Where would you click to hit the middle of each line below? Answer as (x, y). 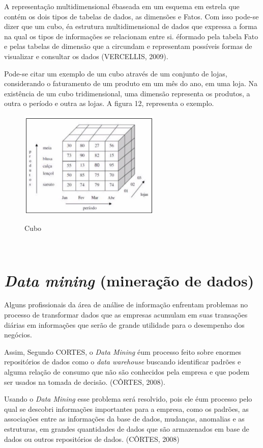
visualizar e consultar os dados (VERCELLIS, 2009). (86, 56)
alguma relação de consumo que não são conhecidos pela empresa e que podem (127, 372)
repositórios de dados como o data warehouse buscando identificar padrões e (123, 362)
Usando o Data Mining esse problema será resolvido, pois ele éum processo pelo (128, 399)
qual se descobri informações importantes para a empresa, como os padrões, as (126, 409)
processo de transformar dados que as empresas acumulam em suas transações (126, 315)
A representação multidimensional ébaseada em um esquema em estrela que (122, 6)
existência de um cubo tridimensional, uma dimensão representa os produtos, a (127, 93)
